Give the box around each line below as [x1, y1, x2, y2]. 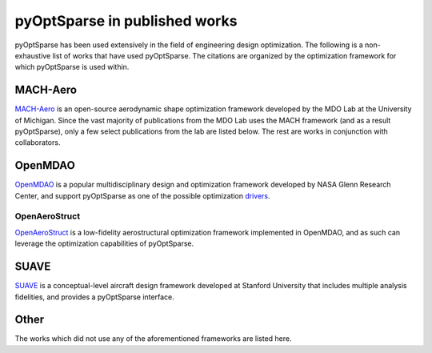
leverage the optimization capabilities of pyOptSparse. [14, 239, 194, 248]
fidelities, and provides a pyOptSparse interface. [14, 292, 175, 302]
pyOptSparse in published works [14, 12, 238, 30]
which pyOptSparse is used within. [14, 62, 130, 72]
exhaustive [14, 50, 51, 60]
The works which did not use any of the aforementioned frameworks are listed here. [14, 334, 292, 343]
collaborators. [14, 138, 61, 147]
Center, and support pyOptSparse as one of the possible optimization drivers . [14, 191, 271, 200]
